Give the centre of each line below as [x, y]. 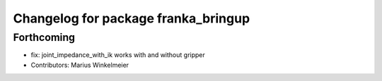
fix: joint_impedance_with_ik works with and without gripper [118, 55]
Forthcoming [44, 37]
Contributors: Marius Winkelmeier [80, 65]
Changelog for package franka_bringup [132, 18]
